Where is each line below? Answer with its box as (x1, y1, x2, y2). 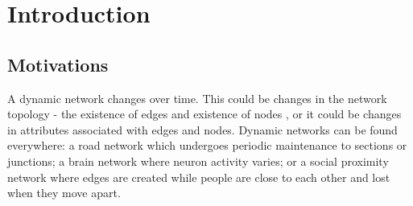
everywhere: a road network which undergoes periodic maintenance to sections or (7, 137, 407, 154)
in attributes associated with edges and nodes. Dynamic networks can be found (7, 121, 398, 138)
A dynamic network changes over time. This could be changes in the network (7, 89, 387, 106)
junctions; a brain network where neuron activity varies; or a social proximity (7, 152, 389, 169)
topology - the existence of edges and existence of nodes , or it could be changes (7, 105, 402, 122)
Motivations (7, 51, 109, 76)
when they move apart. (7, 184, 121, 201)
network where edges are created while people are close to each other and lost (7, 168, 390, 185)
